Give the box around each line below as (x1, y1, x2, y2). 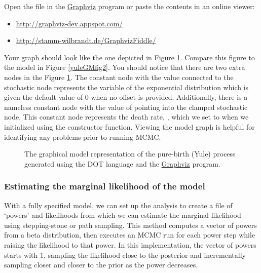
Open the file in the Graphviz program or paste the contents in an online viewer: (4, 1, 255, 11)
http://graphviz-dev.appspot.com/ (16, 18, 123, 28)
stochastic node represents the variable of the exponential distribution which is (4, 82, 249, 92)
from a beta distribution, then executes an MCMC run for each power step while (4, 229, 255, 240)
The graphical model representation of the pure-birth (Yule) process (24, 148, 236, 159)
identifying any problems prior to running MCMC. (4, 131, 161, 142)
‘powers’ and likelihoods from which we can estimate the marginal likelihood (4, 210, 241, 220)
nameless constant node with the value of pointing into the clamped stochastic (4, 101, 248, 112)
